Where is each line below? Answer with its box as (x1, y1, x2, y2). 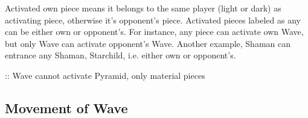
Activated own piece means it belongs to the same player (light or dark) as (5, 2, 281, 14)
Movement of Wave (5, 98, 128, 117)
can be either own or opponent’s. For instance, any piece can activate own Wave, (5, 25, 304, 38)
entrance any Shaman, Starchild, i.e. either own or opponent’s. (5, 49, 236, 61)
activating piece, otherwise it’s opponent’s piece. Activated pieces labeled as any (5, 13, 301, 26)
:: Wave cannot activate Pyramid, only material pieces (5, 69, 205, 81)
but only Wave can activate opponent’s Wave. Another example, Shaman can (5, 37, 291, 49)
